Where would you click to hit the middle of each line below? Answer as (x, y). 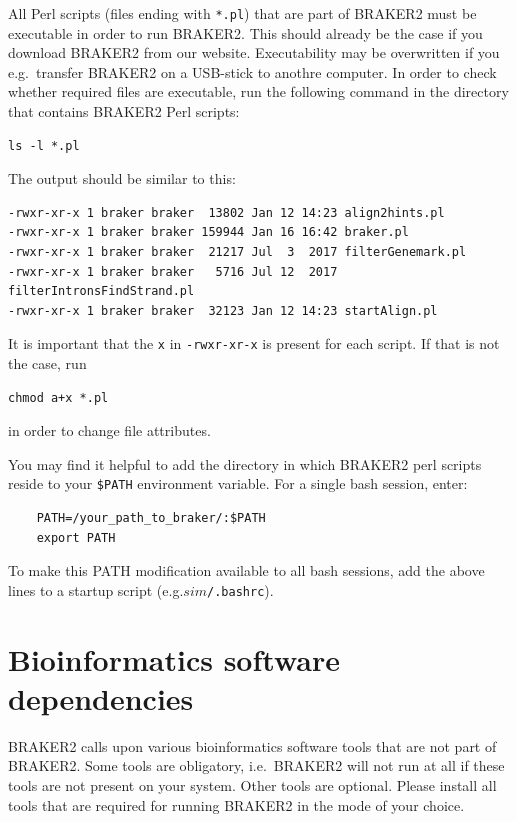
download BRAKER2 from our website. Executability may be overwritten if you (254, 52)
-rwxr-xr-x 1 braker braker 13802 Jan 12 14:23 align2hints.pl (226, 212)
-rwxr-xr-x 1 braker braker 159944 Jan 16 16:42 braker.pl (208, 232)
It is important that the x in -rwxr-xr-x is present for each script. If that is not (254, 343)
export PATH (76, 537)
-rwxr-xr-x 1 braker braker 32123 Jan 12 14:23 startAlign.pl (223, 310)
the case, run (47, 363)
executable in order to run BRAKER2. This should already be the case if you (245, 32)
